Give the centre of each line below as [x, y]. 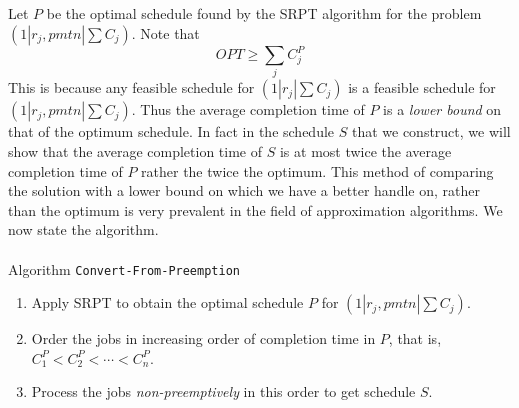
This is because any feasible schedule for [131, 87]
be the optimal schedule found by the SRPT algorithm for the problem [264, 13]
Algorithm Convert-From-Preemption [124, 268]
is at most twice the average [365, 151]
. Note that [165, 32]
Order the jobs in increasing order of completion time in [203, 338]
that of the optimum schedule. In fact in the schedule [171, 131]
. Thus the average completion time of [248, 109]
